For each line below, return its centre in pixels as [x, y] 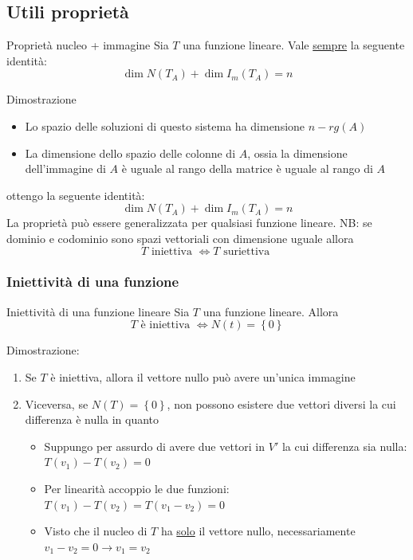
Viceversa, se [57, 403]
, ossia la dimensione [297, 153]
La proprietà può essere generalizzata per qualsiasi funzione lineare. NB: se [189, 223]
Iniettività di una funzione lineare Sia [98, 311]
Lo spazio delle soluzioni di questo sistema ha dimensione [165, 125]
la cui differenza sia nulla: [344, 446]
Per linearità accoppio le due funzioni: [137, 488]
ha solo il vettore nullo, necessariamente [258, 531]
